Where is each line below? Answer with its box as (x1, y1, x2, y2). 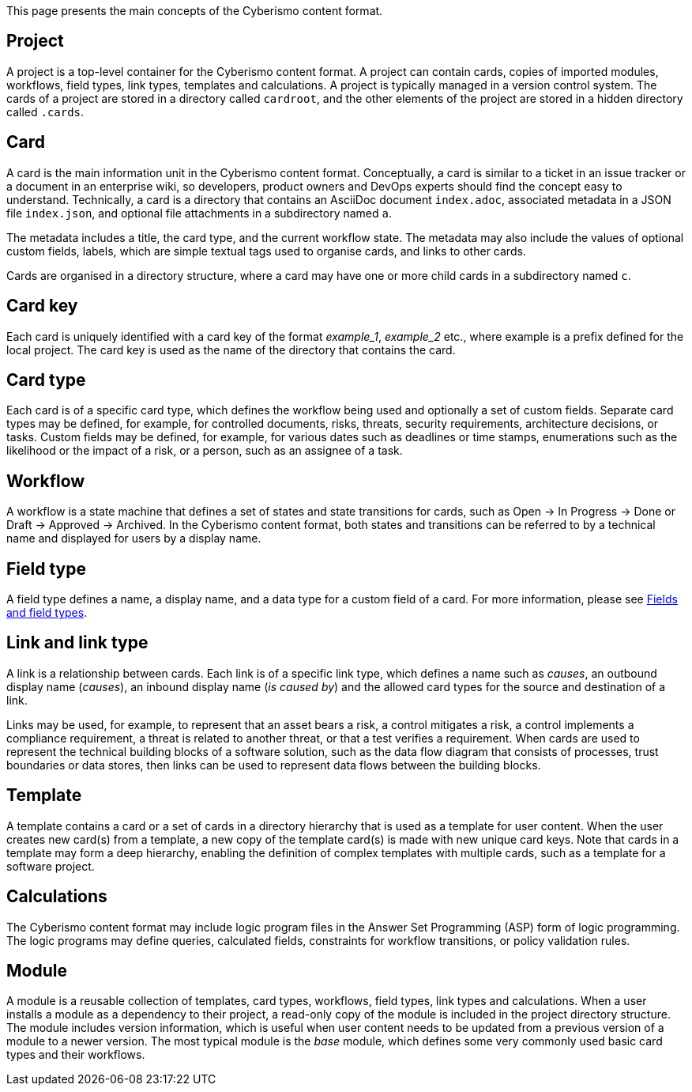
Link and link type (6, 633, 149, 653)
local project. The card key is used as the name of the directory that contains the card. (6, 342, 456, 357)
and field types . (6, 606, 88, 620)
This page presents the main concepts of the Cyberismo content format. (6, 4, 383, 17)
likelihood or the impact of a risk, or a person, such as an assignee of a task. (6, 444, 403, 458)
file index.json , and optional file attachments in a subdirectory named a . (6, 206, 393, 220)
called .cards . (6, 104, 85, 119)
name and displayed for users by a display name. (6, 531, 261, 546)
